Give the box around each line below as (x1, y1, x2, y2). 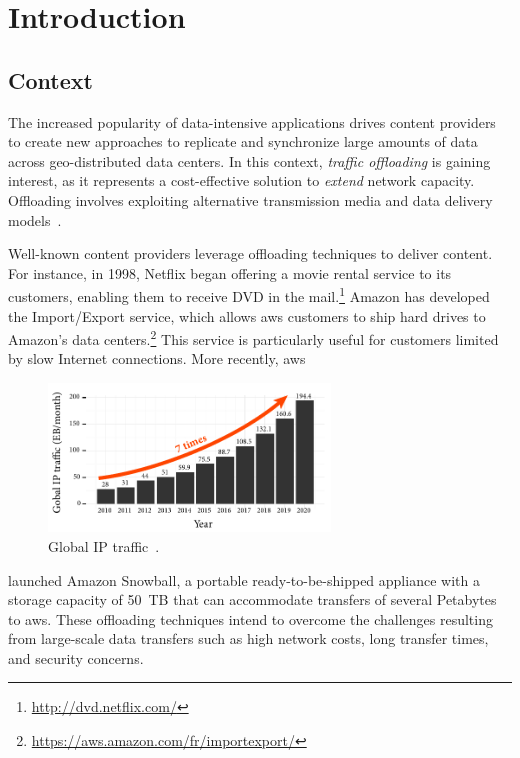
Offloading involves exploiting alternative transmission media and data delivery (8, 189, 493, 210)
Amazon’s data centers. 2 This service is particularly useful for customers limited (8, 326, 499, 349)
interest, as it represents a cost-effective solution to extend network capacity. (8, 170, 475, 191)
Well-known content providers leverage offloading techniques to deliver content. (8, 243, 493, 264)
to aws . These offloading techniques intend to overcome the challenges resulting (8, 608, 493, 629)
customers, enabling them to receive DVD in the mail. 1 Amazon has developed (8, 283, 490, 306)
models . (8, 209, 62, 230)
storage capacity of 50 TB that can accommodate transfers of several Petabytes (8, 589, 497, 610)
